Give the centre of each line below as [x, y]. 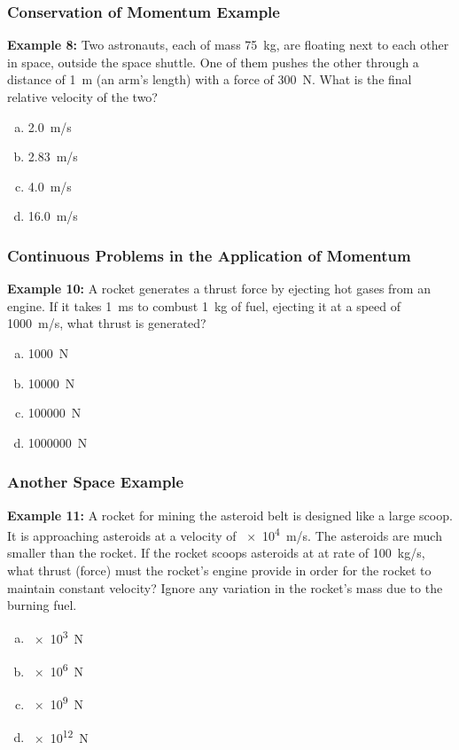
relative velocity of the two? [82, 97]
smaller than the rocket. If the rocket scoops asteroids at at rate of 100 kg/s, [216, 553]
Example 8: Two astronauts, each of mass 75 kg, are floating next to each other [228, 45]
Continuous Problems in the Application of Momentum [209, 255]
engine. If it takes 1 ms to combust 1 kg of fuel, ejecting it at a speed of [204, 305]
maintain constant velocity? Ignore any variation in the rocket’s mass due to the [225, 587]
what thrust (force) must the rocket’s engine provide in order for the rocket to [219, 570]
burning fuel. [42, 605]
